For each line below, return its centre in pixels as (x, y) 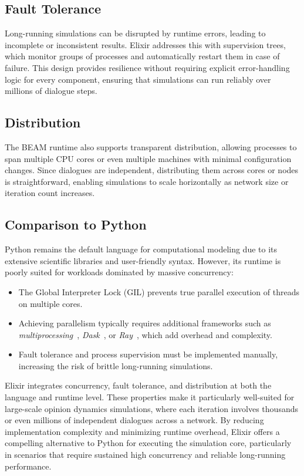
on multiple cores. (50, 303)
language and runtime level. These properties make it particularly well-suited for (150, 397)
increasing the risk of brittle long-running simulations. (116, 365)
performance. (28, 466)
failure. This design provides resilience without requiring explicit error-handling (147, 67)
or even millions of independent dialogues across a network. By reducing (134, 420)
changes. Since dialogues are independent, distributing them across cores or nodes (152, 170)
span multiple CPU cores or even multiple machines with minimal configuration (148, 158)
